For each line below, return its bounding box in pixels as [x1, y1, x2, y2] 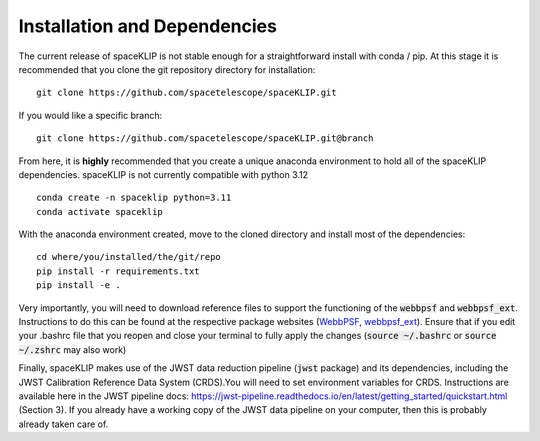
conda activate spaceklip [36, 206, 164, 217]
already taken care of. [18, 418, 109, 430]
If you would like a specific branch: [18, 109, 163, 121]
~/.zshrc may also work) [18, 343, 127, 355]
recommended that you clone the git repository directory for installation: [18, 63, 316, 75]
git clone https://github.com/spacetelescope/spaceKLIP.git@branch [36, 133, 374, 144]
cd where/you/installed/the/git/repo [36, 251, 222, 263]
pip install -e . [36, 280, 121, 291]
